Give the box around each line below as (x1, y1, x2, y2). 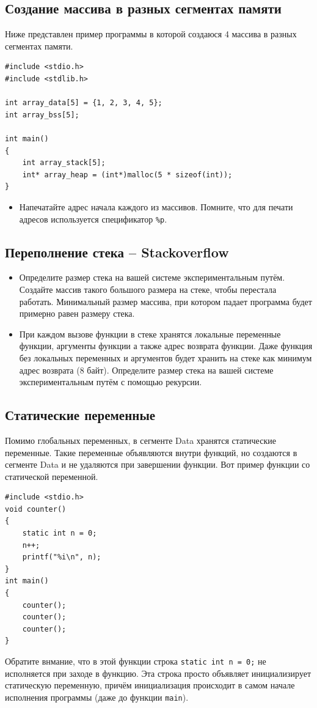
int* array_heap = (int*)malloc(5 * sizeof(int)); (22, 170, 233, 179)
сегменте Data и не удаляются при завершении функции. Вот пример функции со (5, 458, 310, 471)
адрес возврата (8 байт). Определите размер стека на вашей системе (19, 363, 274, 376)
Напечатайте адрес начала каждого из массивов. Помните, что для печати (19, 200, 293, 213)
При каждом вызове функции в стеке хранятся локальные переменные (19, 327, 281, 340)
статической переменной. (5, 470, 98, 482)
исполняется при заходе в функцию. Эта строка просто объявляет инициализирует (5, 666, 312, 679)
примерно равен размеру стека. (19, 307, 135, 320)
